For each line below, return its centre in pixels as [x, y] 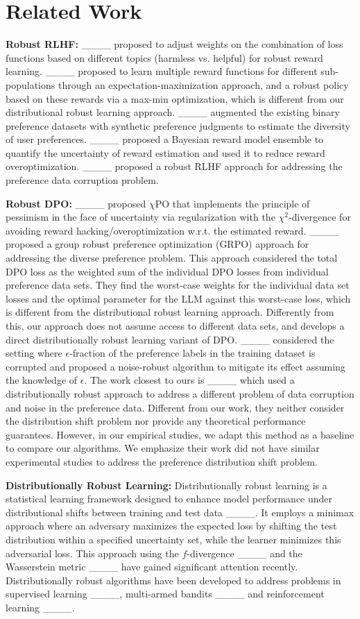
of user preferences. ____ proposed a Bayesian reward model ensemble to [165, 139]
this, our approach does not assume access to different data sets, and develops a [175, 325]
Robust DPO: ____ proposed [76, 203]
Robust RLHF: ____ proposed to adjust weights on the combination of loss [174, 44]
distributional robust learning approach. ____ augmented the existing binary [173, 112]
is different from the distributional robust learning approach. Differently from [170, 312]
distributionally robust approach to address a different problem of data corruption [180, 393]
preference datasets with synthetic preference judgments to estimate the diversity [178, 125]
